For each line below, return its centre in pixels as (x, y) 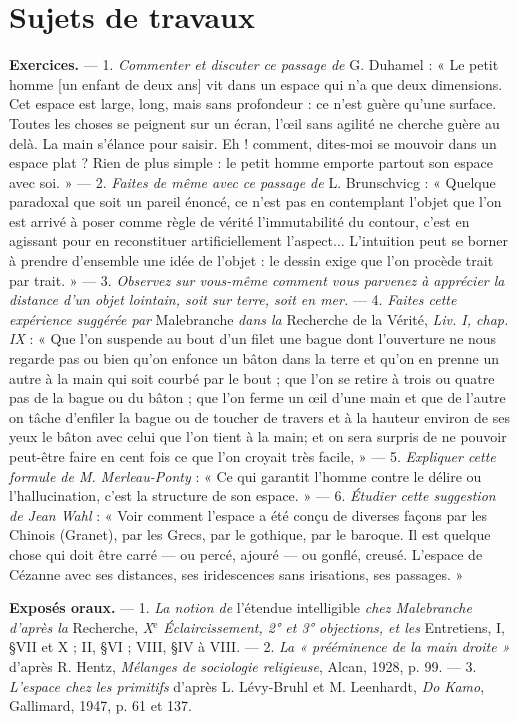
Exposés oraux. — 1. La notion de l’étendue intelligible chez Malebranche (240, 607)
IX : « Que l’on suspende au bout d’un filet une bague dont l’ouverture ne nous (253, 338)
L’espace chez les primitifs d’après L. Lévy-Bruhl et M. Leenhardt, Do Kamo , (247, 685)
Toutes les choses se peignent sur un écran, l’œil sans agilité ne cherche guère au (254, 122)
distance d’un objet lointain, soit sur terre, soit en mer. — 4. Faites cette (233, 299)
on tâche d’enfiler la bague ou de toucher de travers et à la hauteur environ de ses (259, 416)
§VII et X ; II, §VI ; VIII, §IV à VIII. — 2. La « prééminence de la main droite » (259, 646)
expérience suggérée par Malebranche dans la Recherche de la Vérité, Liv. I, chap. (259, 318)
